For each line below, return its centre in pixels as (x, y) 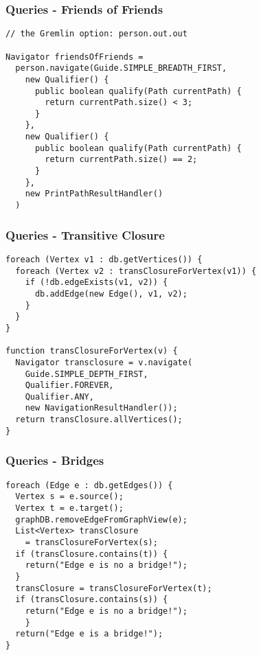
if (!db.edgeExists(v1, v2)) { (97, 283)
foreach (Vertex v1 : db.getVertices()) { (104, 259)
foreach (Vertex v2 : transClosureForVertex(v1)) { (136, 271)
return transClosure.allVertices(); (99, 420)
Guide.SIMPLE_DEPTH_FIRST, (87, 374)
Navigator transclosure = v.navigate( (104, 362)
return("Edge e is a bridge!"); (89, 634)
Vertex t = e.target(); (69, 508)
